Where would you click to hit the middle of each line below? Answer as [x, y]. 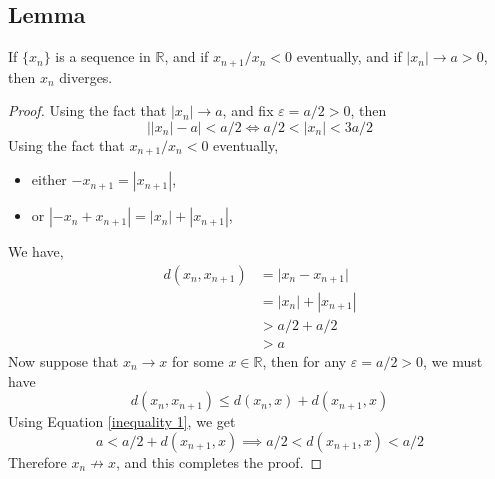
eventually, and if [349, 56]
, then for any [304, 361]
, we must [453, 361]
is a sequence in [103, 56]
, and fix [248, 110]
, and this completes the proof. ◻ [219, 461]
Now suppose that [63, 361]
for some [197, 361]
